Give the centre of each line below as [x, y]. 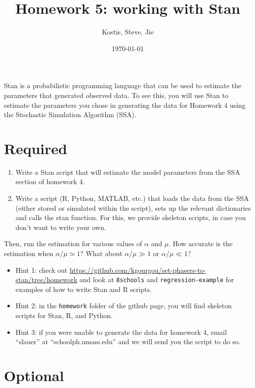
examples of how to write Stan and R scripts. [84, 289]
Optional [34, 375]
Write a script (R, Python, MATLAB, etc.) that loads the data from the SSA [132, 198]
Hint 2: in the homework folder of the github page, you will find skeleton [124, 306]
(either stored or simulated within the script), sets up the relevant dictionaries [133, 208]
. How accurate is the [201, 243]
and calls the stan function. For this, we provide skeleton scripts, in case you [131, 217]
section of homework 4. [50, 181]
